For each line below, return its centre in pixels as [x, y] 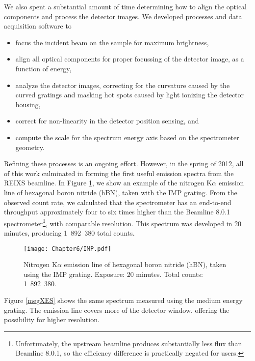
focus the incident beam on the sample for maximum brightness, [112, 42]
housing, [28, 104]
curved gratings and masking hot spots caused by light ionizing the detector [130, 95]
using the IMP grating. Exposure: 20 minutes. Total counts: [113, 274]
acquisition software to [38, 26]
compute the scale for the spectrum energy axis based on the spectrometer [127, 137]
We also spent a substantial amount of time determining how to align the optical [126, 6]
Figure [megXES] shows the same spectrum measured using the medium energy [123, 300]
